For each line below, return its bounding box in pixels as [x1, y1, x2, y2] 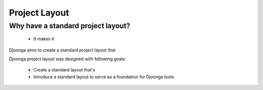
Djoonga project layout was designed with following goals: [9, 56, 126, 62]
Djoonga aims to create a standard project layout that [9, 47, 116, 53]
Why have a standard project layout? [9, 21, 131, 30]
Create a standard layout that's [33, 67, 95, 73]
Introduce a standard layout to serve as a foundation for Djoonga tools [33, 73, 174, 80]
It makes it [33, 36, 55, 42]
